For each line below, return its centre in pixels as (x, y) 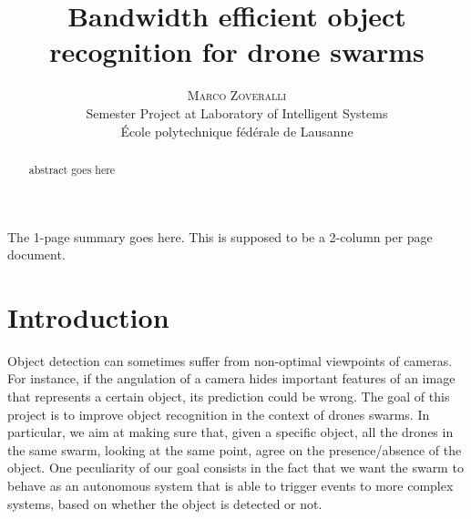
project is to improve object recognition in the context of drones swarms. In (219, 414)
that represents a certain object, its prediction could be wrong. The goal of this (229, 397)
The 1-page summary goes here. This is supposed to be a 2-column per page (220, 236)
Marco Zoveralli (237, 95)
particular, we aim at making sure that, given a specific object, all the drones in (230, 432)
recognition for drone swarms (237, 51)
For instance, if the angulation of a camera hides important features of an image (231, 378)
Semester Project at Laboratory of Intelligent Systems (237, 112)
